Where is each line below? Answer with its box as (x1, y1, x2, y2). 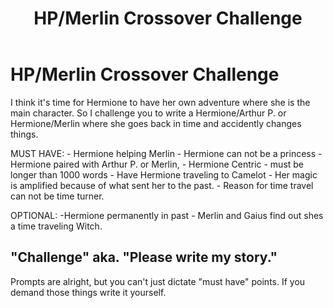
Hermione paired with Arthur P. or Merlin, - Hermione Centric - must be (10, 158, 305, 170)
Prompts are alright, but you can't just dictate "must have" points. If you (10, 275, 306, 287)
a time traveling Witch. (10, 220, 103, 232)
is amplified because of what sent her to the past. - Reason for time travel (10, 179, 314, 191)
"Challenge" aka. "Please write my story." (10, 249, 278, 266)
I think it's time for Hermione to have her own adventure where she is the (10, 96, 311, 108)
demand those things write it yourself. (10, 286, 167, 298)
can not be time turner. (10, 190, 105, 202)
